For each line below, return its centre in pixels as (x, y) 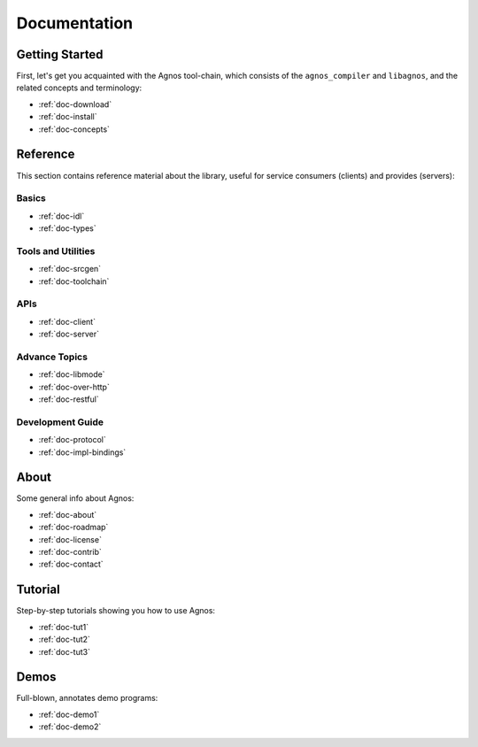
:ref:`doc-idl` (62, 216)
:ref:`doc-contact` (71, 564)
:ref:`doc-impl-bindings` (82, 452)
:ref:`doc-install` (68, 117)
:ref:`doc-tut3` (64, 651)
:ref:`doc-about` (68, 514)
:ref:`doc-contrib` (70, 552)
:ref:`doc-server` (69, 334)
